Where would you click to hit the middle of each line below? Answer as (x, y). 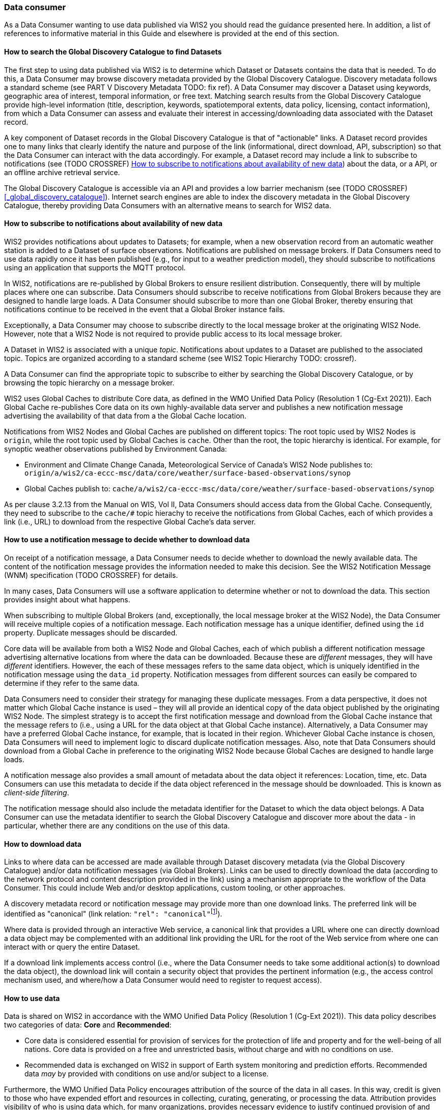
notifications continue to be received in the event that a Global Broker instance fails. (145, 309)
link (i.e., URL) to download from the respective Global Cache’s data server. (130, 521)
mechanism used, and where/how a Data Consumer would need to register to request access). (163, 980)
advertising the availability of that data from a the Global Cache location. (125, 415)
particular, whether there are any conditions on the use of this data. (117, 826)
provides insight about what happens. (67, 600)
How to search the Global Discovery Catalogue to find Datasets (113, 51)
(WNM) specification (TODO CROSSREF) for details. (91, 575)
